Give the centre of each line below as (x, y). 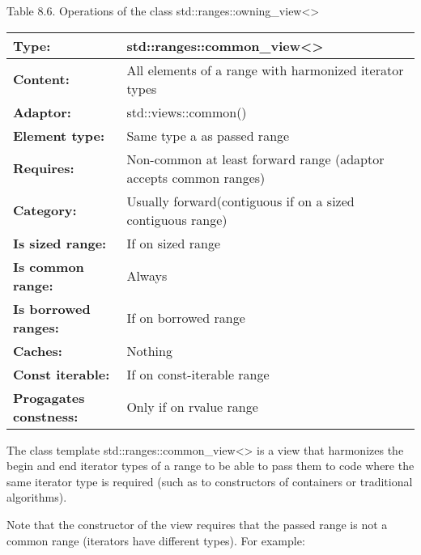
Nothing (149, 350)
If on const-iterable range (198, 374)
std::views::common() (187, 112)
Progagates (49, 397)
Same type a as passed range (208, 135)
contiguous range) (177, 219)
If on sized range (174, 243)
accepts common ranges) (196, 177)
